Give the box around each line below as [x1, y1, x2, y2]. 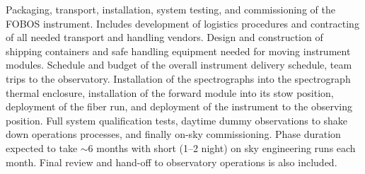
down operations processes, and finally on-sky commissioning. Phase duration [6, 127, 341, 141]
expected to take [6, 140, 78, 155]
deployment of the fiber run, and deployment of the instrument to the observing [6, 99, 352, 114]
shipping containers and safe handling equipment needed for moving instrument [6, 43, 351, 58]
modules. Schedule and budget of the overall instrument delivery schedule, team [6, 57, 352, 72]
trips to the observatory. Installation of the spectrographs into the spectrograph [6, 71, 351, 86]
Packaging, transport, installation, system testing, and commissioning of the [6, 2, 335, 16]
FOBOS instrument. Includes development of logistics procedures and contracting [6, 16, 359, 30]
